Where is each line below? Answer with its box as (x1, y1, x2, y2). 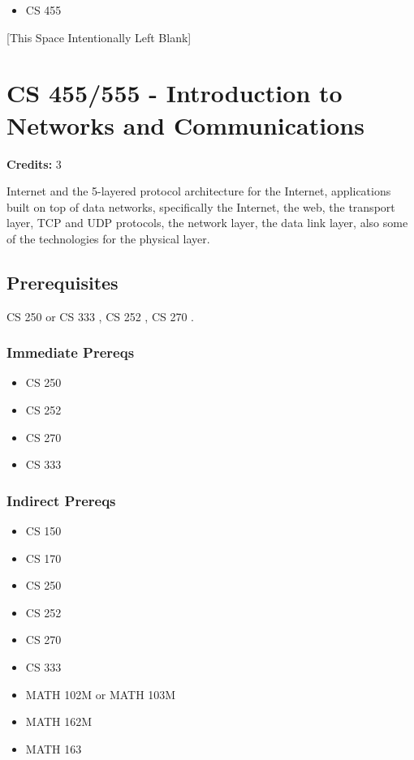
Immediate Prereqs (6, 342, 135, 363)
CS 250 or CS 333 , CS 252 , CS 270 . (6, 307, 195, 324)
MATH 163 (25, 740, 82, 757)
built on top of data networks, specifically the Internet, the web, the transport (6, 198, 395, 215)
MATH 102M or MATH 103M (25, 685, 176, 702)
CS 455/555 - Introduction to (6, 76, 343, 109)
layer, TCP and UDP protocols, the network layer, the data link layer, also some (6, 214, 408, 231)
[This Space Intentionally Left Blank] (6, 28, 192, 45)
